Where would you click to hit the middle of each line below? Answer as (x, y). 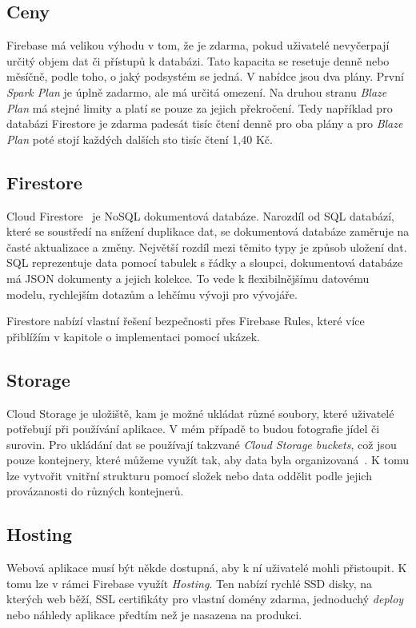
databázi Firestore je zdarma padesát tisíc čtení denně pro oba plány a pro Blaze (205, 123)
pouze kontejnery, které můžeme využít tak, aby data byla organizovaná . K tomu (208, 460)
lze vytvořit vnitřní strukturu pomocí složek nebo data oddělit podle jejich (189, 475)
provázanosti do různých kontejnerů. (95, 491)
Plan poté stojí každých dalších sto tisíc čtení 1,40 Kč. (140, 139)
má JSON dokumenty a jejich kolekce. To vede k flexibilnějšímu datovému (188, 278)
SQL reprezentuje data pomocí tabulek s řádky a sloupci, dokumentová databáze (205, 262)
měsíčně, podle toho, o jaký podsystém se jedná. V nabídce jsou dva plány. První (205, 76)
